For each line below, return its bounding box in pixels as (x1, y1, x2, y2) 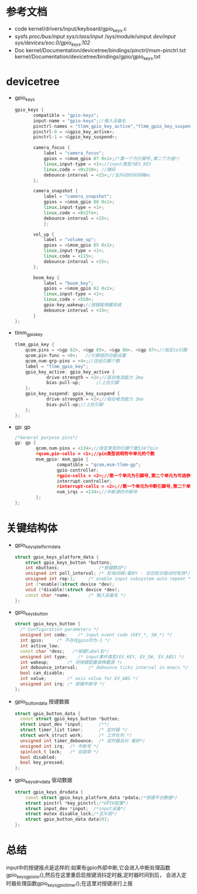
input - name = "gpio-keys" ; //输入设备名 (33, 118, 126, 124)
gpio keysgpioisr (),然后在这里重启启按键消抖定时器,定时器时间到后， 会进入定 (6, 872, 187, 880)
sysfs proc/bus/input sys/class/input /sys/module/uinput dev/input (14, 33, 176, 40)
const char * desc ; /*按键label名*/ (20, 648, 110, 654)
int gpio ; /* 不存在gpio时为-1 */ (20, 638, 110, 644)
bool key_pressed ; (20, 760, 65, 766)
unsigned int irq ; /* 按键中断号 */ (20, 681, 106, 687)
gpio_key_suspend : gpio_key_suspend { (25, 391, 120, 397)
